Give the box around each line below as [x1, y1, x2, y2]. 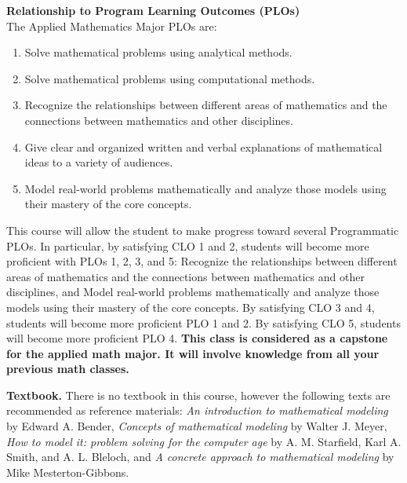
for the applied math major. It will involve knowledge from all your [6, 345, 380, 361]
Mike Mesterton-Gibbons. [6, 463, 129, 480]
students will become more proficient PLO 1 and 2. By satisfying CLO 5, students [6, 314, 401, 331]
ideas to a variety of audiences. [24, 154, 173, 170]
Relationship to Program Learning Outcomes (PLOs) [6, 2, 300, 18]
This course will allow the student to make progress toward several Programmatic [6, 221, 399, 238]
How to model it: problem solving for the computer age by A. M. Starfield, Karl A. [6, 433, 402, 449]
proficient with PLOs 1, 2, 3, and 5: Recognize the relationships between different [6, 253, 398, 269]
